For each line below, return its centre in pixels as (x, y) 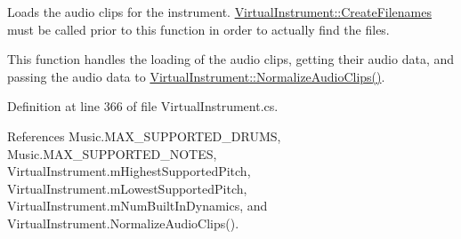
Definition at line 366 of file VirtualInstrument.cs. (143, 106)
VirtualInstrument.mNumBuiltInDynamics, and (137, 206)
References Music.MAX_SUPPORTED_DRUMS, (144, 135)
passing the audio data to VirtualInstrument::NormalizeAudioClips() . (196, 76)
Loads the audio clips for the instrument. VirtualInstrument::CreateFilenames (219, 12)
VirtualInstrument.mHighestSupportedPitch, (129, 171)
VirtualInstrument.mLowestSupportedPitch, (127, 188)
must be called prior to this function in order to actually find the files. (198, 29)
